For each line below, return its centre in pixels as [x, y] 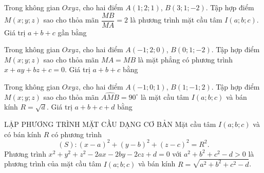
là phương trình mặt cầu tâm [176, 20]
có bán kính [23, 134]
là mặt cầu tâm [165, 96]
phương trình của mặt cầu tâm [53, 164]
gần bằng [72, 32]
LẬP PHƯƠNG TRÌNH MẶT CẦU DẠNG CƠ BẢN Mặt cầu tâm [110, 124]
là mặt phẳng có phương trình [185, 59]
